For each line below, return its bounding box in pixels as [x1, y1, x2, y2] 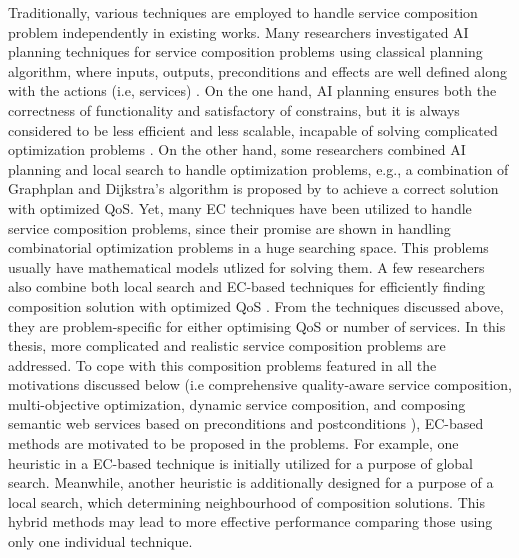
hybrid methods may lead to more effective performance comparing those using [8, 511, 493, 532]
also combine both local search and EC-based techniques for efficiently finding [8, 276, 485, 297]
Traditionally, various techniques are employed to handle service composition [8, 2, 478, 22]
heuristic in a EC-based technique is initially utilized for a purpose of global [8, 452, 473, 473]
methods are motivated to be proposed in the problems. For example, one [8, 433, 459, 454]
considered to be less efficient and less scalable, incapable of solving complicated [8, 119, 498, 140]
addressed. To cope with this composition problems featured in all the [8, 354, 437, 375]
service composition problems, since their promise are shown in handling [8, 217, 451, 238]
